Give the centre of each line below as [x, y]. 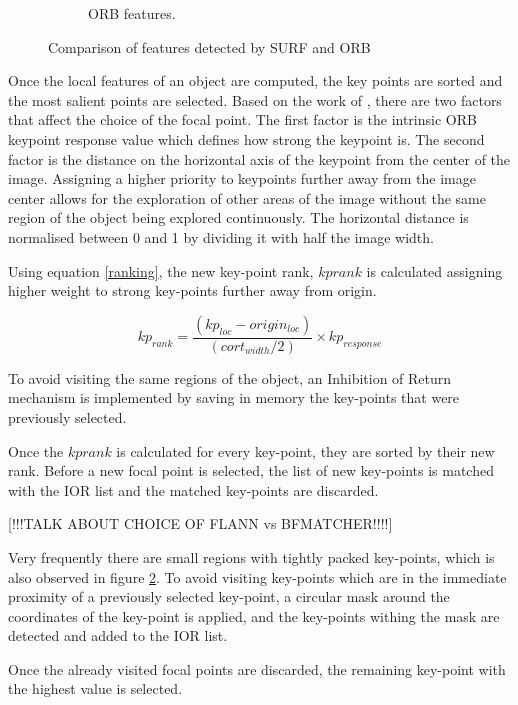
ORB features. [132, 13]
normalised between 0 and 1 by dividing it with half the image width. [221, 236]
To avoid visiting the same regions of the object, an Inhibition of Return [230, 377]
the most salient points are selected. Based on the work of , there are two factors [255, 99]
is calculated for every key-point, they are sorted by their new [305, 450]
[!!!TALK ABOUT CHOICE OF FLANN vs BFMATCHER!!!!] [200, 523]
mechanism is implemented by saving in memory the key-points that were [234, 397]
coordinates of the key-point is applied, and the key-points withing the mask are [254, 615]
